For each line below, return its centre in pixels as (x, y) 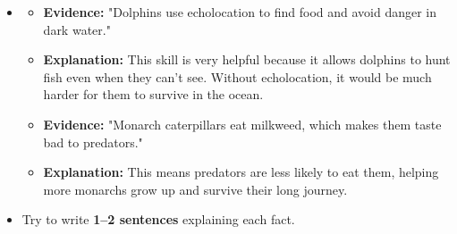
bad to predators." (93, 142)
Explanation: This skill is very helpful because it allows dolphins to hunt (247, 59)
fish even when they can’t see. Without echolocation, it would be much (237, 76)
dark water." (77, 29)
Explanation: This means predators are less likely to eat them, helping (241, 172)
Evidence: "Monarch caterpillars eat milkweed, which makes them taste (242, 124)
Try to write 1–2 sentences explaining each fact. (158, 219)
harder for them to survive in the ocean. (153, 94)
